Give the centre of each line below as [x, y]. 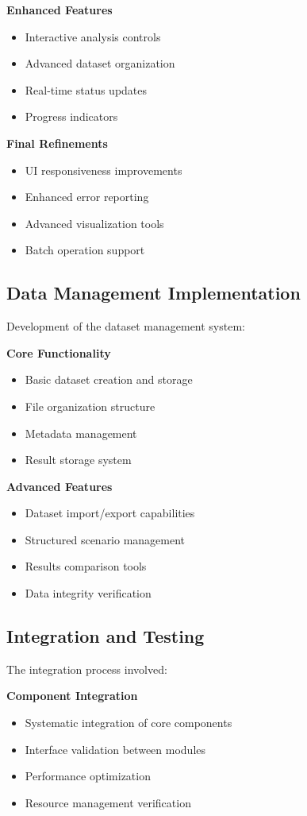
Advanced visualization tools [94, 223]
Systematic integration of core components [129, 723]
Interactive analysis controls [93, 36]
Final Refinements [57, 143]
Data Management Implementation [153, 293]
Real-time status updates [86, 89]
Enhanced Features [59, 10]
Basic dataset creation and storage [109, 379]
